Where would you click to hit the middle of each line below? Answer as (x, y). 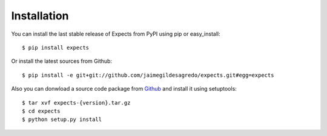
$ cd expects (41, 111)
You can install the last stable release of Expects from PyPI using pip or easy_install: (116, 34)
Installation (40, 16)
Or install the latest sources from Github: (61, 61)
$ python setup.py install (62, 120)
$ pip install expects (56, 47)
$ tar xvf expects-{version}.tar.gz (76, 102)
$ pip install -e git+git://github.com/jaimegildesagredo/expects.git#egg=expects (148, 75)
